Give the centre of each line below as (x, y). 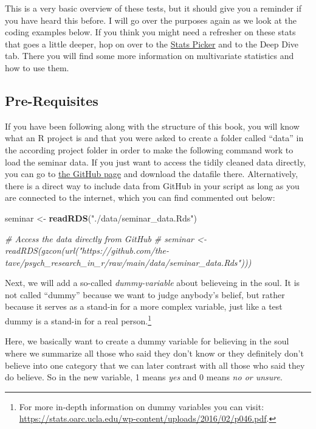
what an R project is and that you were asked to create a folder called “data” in (154, 138)
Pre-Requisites (52, 100)
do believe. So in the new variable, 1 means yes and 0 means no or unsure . (144, 377)
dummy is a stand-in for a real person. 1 (78, 320)
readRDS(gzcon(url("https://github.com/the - (87, 250)
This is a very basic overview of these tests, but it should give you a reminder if (153, 8)
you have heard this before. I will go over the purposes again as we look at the (151, 20)
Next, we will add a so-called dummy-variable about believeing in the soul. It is (153, 283)
